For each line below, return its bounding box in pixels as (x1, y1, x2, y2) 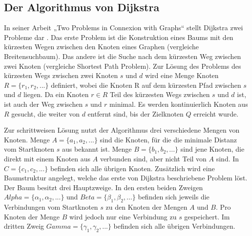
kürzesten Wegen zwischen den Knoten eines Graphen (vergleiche (4, 41, 199, 52)
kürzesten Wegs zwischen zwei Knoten (4, 70, 118, 80)
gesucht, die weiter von (11, 108, 80, 118)
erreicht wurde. (193, 108, 239, 118)
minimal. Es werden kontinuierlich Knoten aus (109, 98, 248, 109)
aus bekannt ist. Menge (62, 144, 132, 154)
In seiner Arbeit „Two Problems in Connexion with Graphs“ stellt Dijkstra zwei (4, 22, 243, 33)
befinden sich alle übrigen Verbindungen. (113, 221, 235, 231)
